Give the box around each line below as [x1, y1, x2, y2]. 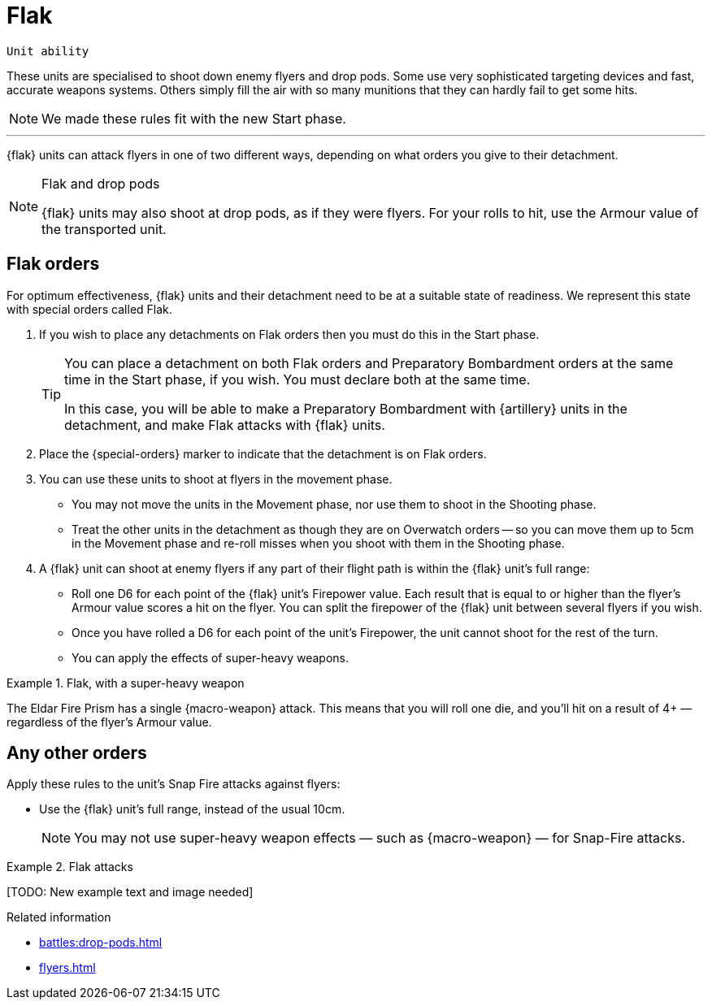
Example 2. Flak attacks [7, 860, 133, 874]
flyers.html [39, 960, 96, 975]
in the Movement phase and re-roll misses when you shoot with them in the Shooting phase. [72, 536, 565, 550]
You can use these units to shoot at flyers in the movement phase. [39, 471, 393, 486]
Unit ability [7, 44, 89, 58]
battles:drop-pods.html [39, 935, 163, 950]
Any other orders [7, 743, 147, 764]
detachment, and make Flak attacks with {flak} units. [64, 416, 385, 433]
